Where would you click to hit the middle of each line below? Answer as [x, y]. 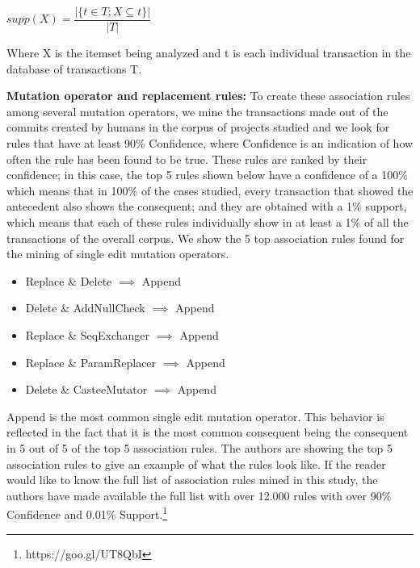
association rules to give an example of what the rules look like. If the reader [196, 464]
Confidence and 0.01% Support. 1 [87, 513]
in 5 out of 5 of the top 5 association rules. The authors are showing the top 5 [200, 447]
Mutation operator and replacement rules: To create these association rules [208, 96]
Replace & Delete [69, 280]
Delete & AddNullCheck [85, 308]
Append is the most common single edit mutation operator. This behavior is [195, 416]
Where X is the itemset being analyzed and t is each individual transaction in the [209, 53]
